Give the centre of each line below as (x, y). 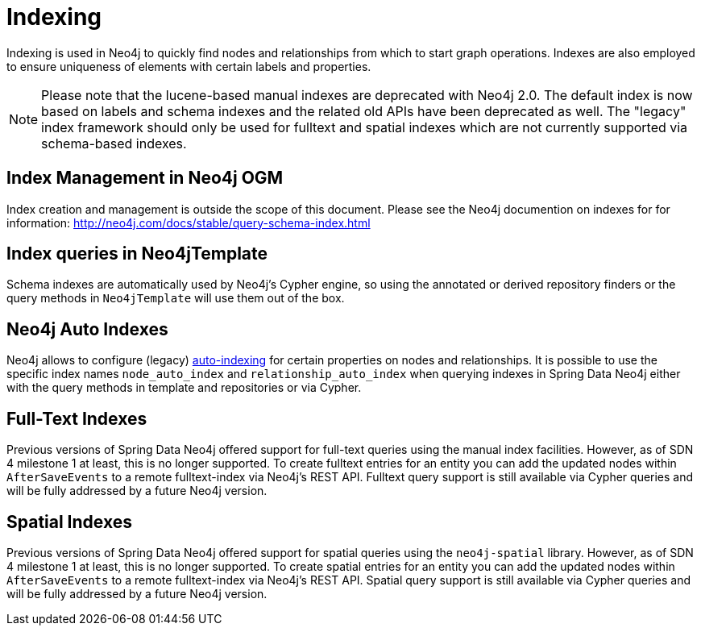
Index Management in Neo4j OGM (145, 178)
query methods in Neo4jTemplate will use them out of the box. (176, 298)
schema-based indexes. (114, 143)
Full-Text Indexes (77, 418)
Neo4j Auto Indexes (87, 329)
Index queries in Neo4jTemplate (137, 254)
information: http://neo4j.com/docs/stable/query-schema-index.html (189, 222)
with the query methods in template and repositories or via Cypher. (184, 388)
